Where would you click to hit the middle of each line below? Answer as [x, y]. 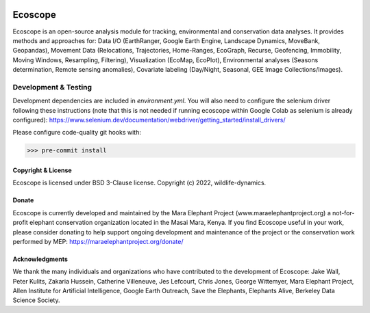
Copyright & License [42, 170]
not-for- [344, 213]
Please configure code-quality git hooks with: [77, 133]
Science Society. [36, 300]
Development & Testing [52, 87]
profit [21, 223]
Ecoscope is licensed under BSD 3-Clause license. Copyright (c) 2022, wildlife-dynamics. [139, 183]
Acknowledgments [40, 259]
